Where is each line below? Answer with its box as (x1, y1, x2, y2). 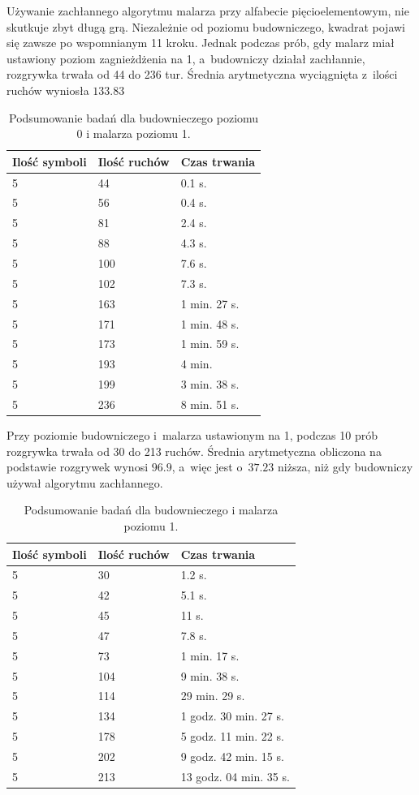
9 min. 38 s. (180, 667, 240, 684)
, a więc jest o (171, 458, 243, 475)
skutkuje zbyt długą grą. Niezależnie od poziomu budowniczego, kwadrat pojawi (6, 18, 405, 35)
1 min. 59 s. (180, 335, 240, 352)
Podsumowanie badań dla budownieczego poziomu (9, 109, 259, 126)
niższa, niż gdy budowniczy (277, 458, 413, 475)
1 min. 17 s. (180, 647, 240, 664)
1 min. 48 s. (180, 315, 240, 332)
